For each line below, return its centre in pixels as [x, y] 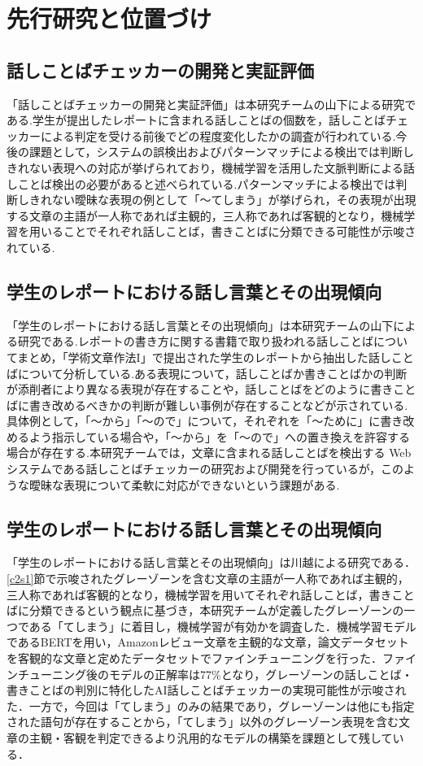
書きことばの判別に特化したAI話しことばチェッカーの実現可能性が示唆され [207, 690]
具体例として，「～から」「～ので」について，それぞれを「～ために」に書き [205, 421]
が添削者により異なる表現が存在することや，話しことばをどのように [189, 389]
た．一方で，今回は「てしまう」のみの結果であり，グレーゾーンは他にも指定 [211, 705]
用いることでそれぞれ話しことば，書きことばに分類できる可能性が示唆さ [222, 231]
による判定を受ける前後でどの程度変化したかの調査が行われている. [218, 135]
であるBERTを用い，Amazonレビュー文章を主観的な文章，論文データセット [208, 642]
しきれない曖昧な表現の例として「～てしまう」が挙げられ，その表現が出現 [217, 200]
